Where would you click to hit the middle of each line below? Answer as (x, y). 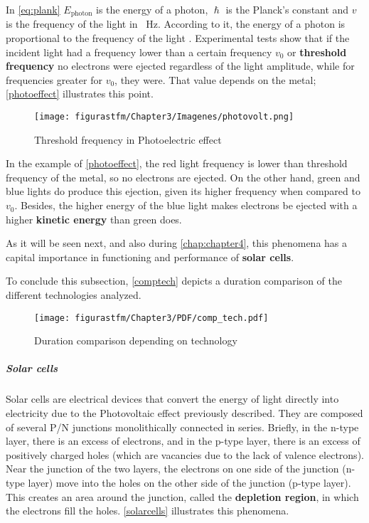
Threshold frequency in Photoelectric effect (128, 139)
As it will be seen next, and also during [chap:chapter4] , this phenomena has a (177, 243)
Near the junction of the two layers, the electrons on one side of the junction (172, 469)
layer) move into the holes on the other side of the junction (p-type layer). (189, 482)
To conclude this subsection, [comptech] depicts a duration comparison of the (174, 281)
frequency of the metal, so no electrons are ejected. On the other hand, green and (183, 177)
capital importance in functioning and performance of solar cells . (150, 257)
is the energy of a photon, (152, 9)
